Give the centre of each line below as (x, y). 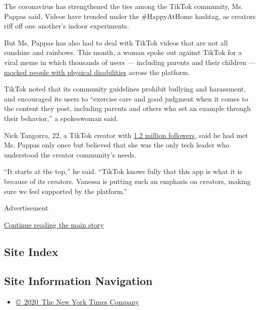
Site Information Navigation (78, 281)
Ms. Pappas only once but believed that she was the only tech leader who (117, 145)
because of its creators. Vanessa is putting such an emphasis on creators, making (127, 181)
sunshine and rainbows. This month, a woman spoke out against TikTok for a (123, 52)
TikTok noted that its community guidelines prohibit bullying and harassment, (125, 89)
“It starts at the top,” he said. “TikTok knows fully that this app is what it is (123, 171)
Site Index (31, 251)
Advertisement (26, 208)
